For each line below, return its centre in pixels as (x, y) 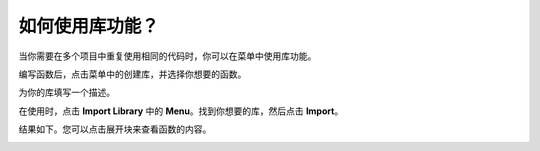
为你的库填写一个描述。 (66, 92)
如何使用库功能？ (89, 26)
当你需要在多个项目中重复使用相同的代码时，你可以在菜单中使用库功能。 (167, 56)
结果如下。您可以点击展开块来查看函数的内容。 (115, 129)
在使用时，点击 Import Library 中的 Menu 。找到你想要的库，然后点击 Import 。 (181, 111)
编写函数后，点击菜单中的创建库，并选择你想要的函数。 (132, 74)
